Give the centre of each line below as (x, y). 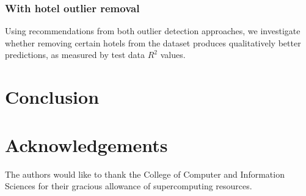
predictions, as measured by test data (75, 55)
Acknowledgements (86, 144)
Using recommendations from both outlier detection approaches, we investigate (153, 31)
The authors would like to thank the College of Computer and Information (145, 174)
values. (173, 55)
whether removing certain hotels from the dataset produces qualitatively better (153, 42)
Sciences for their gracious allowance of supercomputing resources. (129, 186)
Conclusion (52, 97)
